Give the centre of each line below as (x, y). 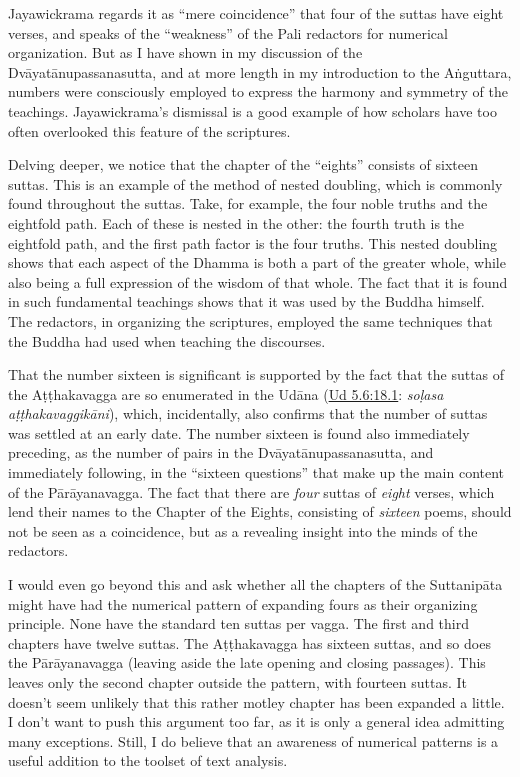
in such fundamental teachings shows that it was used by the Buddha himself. (246, 301)
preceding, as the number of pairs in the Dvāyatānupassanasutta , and (221, 452)
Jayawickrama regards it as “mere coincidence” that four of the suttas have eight (256, 13)
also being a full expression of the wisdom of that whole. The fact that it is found (258, 281)
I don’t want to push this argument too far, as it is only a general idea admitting (256, 721)
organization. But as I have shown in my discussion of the (185, 52)
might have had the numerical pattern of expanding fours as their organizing (243, 603)
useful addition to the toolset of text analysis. (148, 760)
